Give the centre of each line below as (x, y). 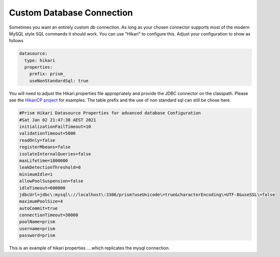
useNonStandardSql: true (59, 81)
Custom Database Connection (71, 13)
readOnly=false (37, 140)
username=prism (37, 229)
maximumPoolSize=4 (41, 201)
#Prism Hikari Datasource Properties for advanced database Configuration (110, 113)
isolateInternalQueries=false (55, 154)
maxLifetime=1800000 (43, 161)
